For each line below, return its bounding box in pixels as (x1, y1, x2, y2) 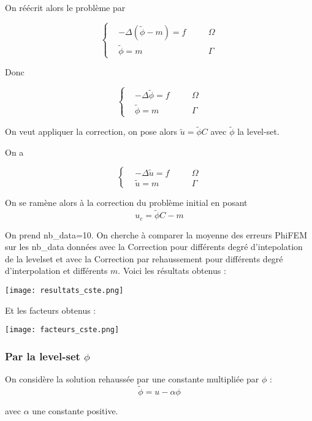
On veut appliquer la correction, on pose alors (5, 125, 178, 138)
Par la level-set (5, 348, 80, 363)
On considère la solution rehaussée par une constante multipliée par (5, 373, 259, 385)
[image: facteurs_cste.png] (5, 325, 120, 335)
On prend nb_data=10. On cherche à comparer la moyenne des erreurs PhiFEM (5, 228, 307, 241)
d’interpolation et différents (5, 264, 108, 277)
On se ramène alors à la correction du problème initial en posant (5, 196, 248, 209)
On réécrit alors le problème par (5, 1, 126, 13)
